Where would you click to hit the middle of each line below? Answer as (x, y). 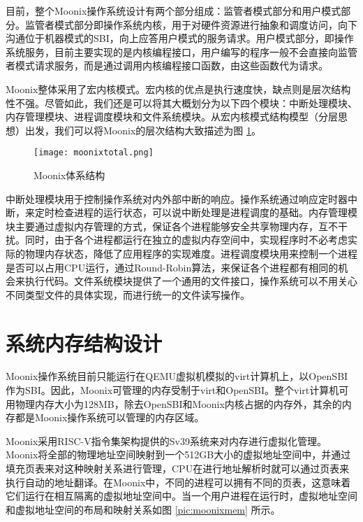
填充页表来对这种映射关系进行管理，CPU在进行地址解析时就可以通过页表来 (178, 468)
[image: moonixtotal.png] (94, 153)
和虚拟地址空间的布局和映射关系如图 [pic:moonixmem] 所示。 (143, 509)
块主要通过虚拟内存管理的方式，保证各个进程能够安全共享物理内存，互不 (172, 226)
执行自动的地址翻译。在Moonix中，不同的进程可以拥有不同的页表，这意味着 (178, 482)
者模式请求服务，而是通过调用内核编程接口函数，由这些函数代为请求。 (167, 65)
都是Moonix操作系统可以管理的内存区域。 (110, 417)
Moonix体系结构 (69, 175)
